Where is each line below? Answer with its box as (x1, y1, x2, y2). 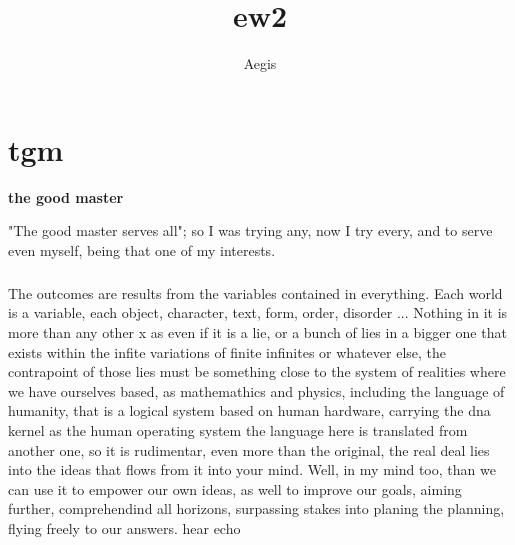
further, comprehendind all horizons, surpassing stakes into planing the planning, (8, 498, 505, 519)
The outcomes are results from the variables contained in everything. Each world (8, 282, 503, 303)
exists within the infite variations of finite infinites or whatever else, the (8, 341, 447, 362)
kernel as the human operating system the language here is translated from (8, 419, 468, 440)
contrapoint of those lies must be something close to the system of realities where (8, 361, 506, 382)
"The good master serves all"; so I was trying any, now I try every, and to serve (8, 220, 493, 241)
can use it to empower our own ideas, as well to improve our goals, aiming (8, 478, 462, 499)
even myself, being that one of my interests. (8, 239, 276, 260)
